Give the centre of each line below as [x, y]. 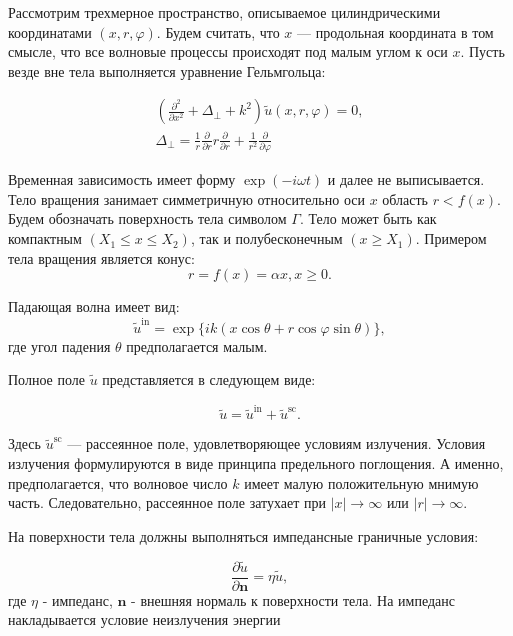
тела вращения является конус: [101, 257]
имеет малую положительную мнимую [361, 482]
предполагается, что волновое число [118, 482]
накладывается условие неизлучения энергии [144, 619]
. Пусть [482, 51]
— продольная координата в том [395, 31]
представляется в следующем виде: [209, 379]
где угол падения [59, 345]
